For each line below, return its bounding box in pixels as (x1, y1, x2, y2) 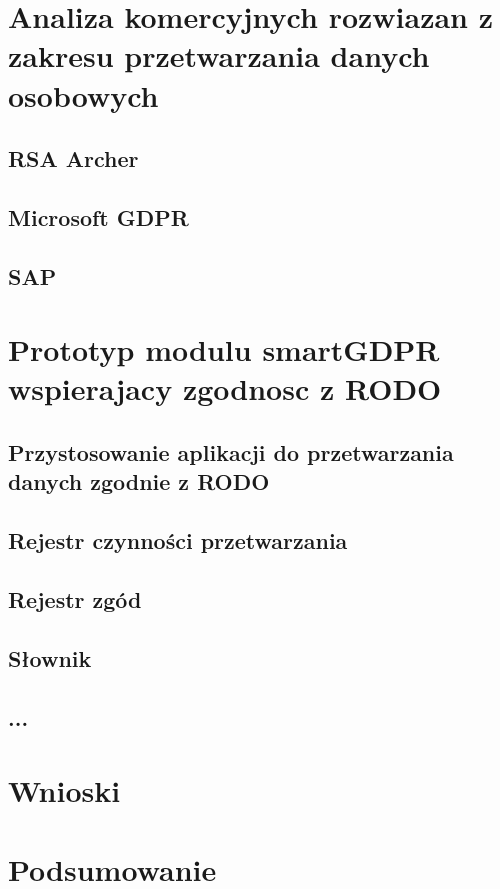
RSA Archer (8, 143, 139, 174)
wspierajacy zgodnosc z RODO (8, 368, 442, 409)
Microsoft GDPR (8, 201, 189, 232)
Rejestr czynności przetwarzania (8, 525, 348, 556)
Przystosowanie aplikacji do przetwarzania (8, 437, 454, 468)
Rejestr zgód (8, 584, 142, 614)
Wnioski (8, 770, 121, 811)
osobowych (8, 74, 159, 115)
